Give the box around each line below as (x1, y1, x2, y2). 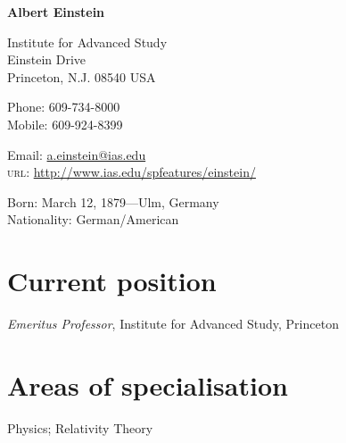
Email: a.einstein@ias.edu (7, 145, 146, 163)
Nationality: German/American (7, 210, 179, 229)
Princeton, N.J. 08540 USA (7, 67, 156, 86)
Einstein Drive (7, 50, 86, 69)
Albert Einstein (7, 3, 105, 21)
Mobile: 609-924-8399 (7, 114, 123, 133)
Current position (7, 263, 217, 299)
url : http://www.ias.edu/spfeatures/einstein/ (7, 163, 256, 181)
